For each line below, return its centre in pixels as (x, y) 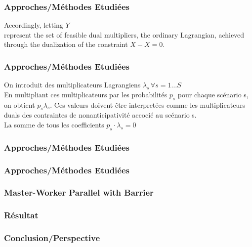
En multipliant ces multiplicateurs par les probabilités (86, 94)
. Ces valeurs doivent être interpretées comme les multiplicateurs (148, 104)
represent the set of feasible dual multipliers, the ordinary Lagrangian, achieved (124, 34)
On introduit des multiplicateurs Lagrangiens (72, 85)
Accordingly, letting (34, 25)
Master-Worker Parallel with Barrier (79, 192)
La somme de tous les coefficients (54, 124)
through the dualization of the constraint (66, 44)
